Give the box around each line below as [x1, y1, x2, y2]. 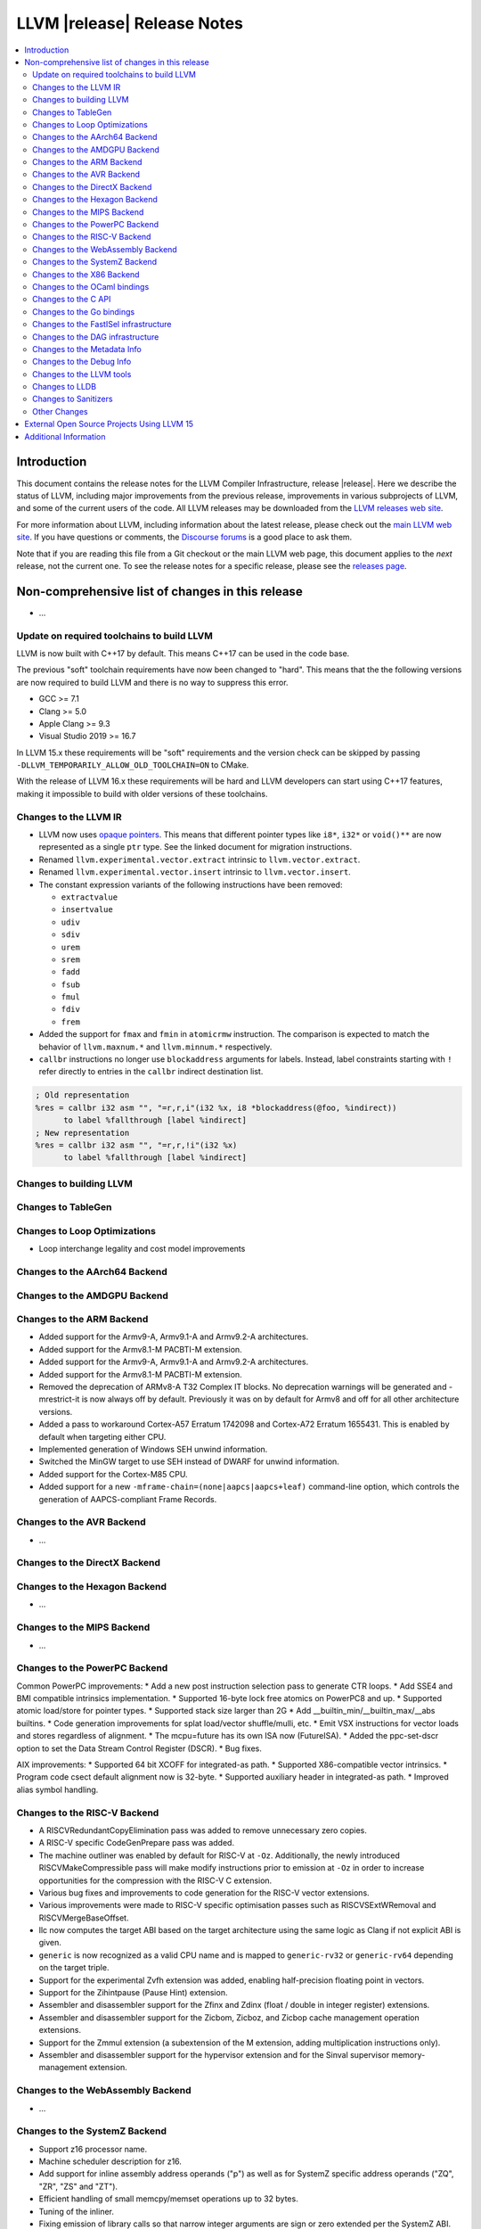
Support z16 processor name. [38, 2143, 147, 2154]
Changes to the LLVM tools [32, 368, 132, 379]
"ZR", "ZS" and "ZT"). [38, 2181, 118, 2192]
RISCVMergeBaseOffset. [38, 1912, 129, 1923]
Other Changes [32, 406, 88, 416]
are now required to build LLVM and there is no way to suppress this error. [16, 677, 289, 687]
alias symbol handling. [16, 1784, 99, 1795]
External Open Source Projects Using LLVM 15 [24, 419, 194, 430]
